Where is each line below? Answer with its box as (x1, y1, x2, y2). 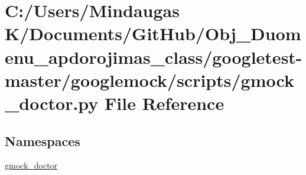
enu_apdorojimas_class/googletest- (5, 44, 302, 69)
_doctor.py (5, 90, 99, 115)
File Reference (105, 90, 224, 115)
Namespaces (5, 131, 80, 150)
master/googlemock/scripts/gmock (5, 67, 294, 92)
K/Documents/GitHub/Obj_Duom (5, 21, 301, 46)
